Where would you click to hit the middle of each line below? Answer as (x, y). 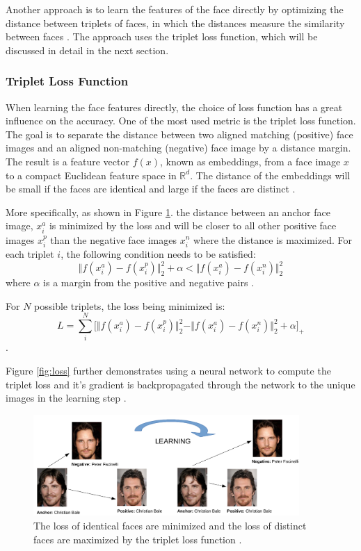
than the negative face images (114, 239)
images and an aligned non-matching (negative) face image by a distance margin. (178, 148)
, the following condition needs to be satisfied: (158, 253)
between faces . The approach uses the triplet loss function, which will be (162, 36)
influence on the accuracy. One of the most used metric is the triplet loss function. (181, 121)
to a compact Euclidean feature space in (91, 175)
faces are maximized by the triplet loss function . (138, 539)
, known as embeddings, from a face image (250, 161)
